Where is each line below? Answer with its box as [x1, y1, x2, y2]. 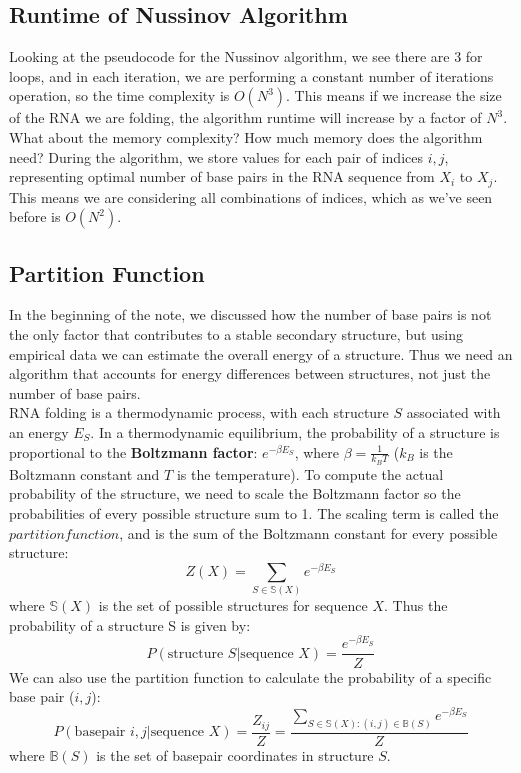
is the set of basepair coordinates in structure [96, 744, 374, 765]
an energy [9, 421, 69, 442]
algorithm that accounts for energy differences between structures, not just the [9, 363, 491, 384]
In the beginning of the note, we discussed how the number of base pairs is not [9, 304, 492, 325]
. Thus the [383, 595, 448, 616]
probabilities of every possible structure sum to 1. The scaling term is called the [9, 503, 499, 523]
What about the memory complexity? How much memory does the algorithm [9, 126, 483, 147]
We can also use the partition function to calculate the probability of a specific [9, 666, 492, 687]
